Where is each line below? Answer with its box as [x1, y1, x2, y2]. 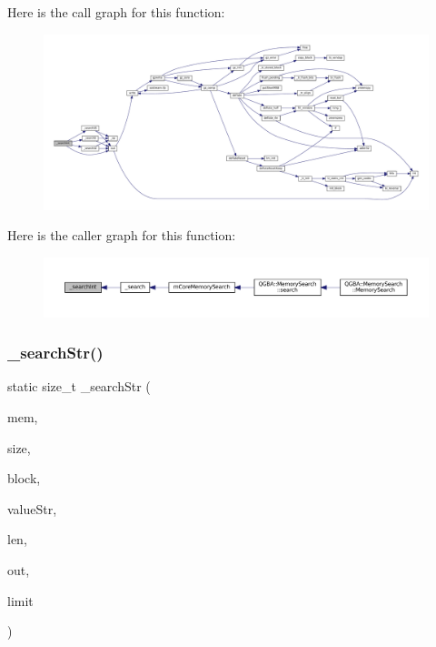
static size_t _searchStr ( [7, 377, 151, 396]
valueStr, [7, 499, 57, 518]
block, [7, 469, 41, 488]
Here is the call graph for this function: [7, 3, 225, 21]
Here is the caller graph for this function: [7, 226, 236, 245]
